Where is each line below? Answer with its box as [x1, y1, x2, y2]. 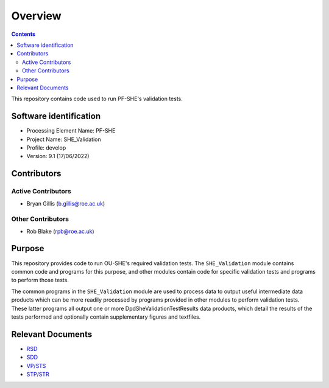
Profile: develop [26, 144, 66, 151]
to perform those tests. [11, 277, 69, 284]
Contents [11, 30, 36, 38]
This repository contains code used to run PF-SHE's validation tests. [11, 95, 183, 103]
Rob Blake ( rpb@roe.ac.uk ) [26, 227, 94, 235]
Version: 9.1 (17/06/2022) [26, 153, 90, 160]
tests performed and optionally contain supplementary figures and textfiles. [11, 313, 201, 320]
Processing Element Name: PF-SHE [26, 127, 116, 134]
